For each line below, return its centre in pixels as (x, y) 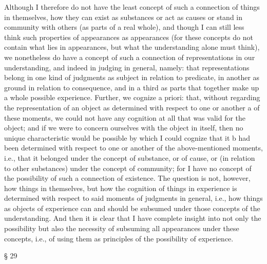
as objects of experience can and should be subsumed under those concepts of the (132, 208)
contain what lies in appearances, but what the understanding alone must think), (132, 47)
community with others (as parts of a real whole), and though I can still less (124, 27)
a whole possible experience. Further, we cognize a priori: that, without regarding (132, 97)
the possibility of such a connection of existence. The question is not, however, (127, 178)
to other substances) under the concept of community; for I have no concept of (128, 168)
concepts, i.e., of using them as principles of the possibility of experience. (119, 238)
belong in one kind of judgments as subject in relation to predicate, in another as (132, 77)
